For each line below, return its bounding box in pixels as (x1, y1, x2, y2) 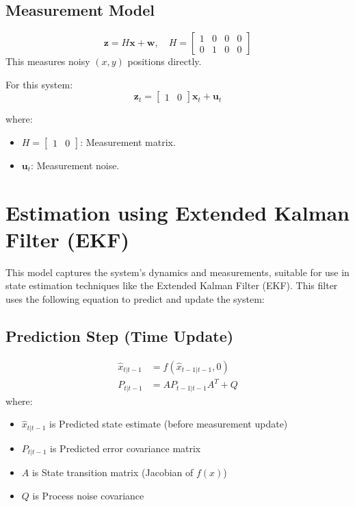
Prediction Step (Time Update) (5, 325, 234, 347)
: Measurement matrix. (80, 134, 176, 149)
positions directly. (127, 54, 202, 69)
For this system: (5, 77, 73, 91)
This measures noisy (5, 54, 90, 69)
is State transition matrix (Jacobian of (31, 465, 194, 480)
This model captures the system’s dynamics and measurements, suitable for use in (5, 264, 350, 279)
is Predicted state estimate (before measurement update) (49, 417, 288, 431)
